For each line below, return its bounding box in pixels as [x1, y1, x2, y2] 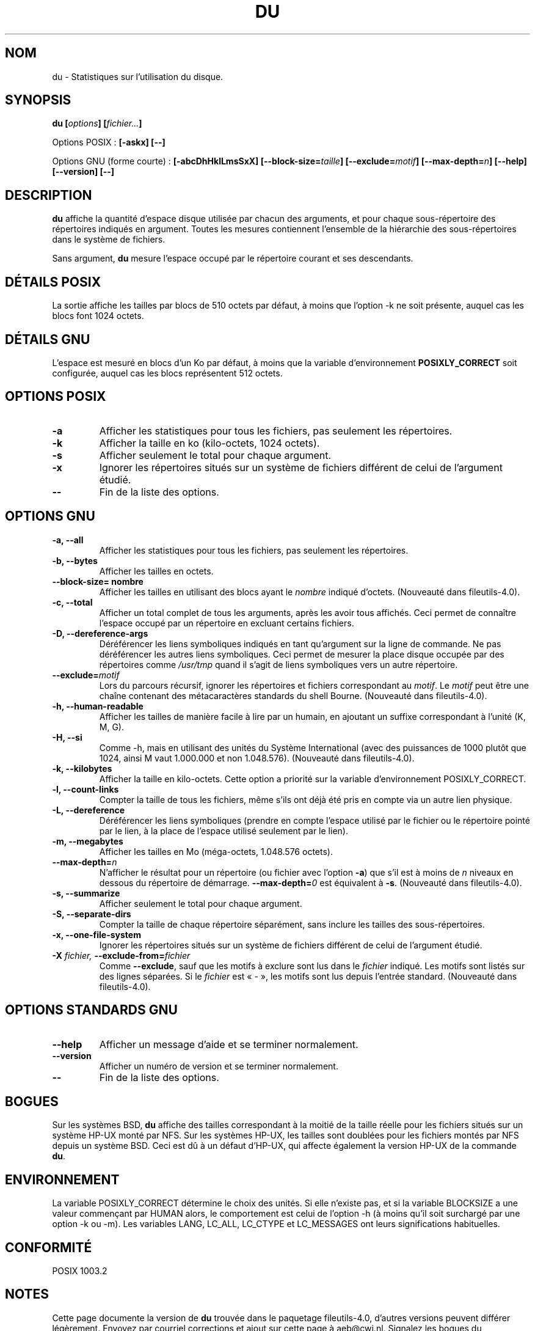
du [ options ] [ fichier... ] [52, 118, 142, 129]
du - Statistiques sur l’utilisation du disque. [52, 71, 224, 82]
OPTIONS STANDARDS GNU [5, 1002, 178, 1018]
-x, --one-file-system [52, 929, 141, 940]
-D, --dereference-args [52, 628, 148, 639]
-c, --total [52, 596, 93, 607]
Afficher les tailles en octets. [99, 565, 214, 576]
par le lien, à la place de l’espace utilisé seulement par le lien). [99, 825, 348, 836]
